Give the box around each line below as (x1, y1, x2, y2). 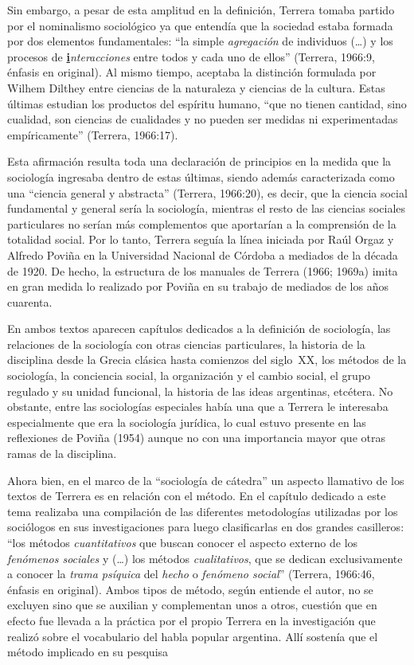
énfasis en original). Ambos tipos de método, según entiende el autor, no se (7, 581, 373, 597)
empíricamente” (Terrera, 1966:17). (7, 126, 178, 143)
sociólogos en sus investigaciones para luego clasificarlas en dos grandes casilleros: (7, 518, 404, 535)
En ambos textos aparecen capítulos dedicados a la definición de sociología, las (7, 320, 391, 337)
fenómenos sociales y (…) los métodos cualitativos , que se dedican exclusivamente (7, 550, 403, 566)
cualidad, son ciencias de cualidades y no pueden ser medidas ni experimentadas (7, 111, 398, 127)
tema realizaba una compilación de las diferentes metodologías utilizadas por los (7, 503, 398, 519)
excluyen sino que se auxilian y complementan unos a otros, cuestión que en (7, 597, 377, 613)
